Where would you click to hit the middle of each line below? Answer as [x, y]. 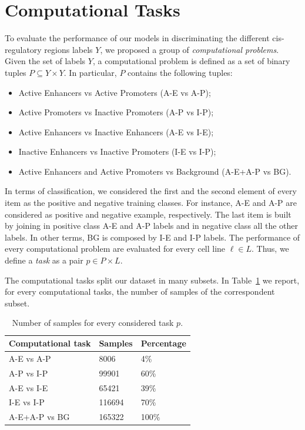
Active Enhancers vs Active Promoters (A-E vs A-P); [115, 92]
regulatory [23, 49]
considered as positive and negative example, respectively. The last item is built [148, 214]
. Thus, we [270, 249]
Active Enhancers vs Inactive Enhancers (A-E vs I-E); [116, 131]
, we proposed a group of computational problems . [190, 49]
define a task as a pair [44, 260]
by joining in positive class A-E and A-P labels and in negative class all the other [152, 226]
